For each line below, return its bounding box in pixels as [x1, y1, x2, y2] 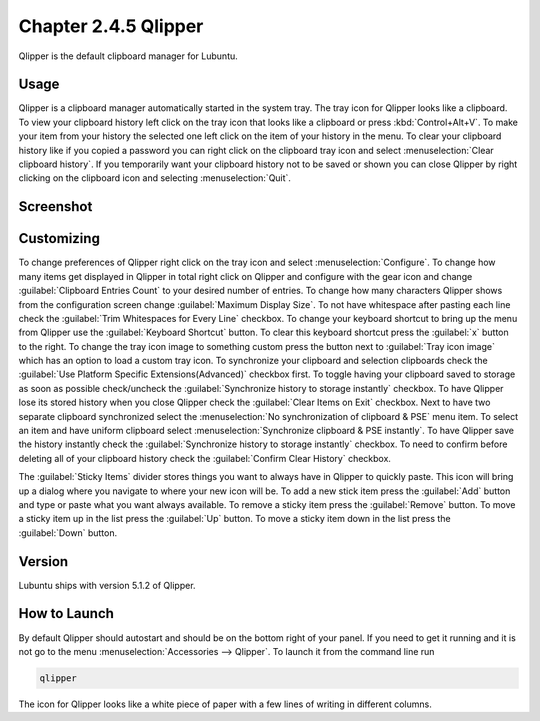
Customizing [18, 230, 100, 247]
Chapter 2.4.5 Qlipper [18, 15, 204, 37]
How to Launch [18, 605, 115, 622]
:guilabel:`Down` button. [18, 526, 118, 539]
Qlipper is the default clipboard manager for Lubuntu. [18, 50, 239, 62]
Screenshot [18, 198, 93, 215]
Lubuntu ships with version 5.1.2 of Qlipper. [18, 579, 196, 591]
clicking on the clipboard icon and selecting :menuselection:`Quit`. [18, 172, 292, 184]
